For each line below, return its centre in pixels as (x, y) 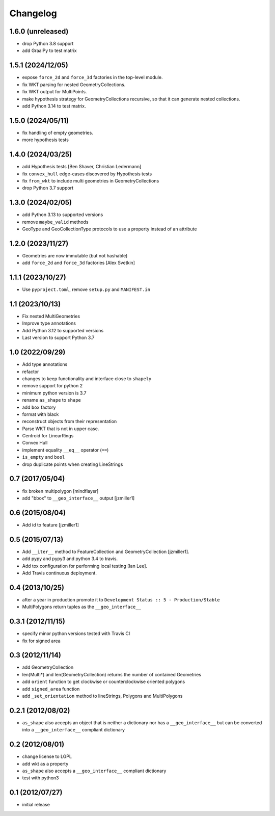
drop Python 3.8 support (48, 44)
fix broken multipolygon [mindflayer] (60, 491)
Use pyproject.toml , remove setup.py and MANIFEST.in (86, 289)
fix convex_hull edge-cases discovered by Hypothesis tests (87, 174)
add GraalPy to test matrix (49, 50)
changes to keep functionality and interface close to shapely (87, 378)
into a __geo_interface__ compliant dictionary (73, 730)
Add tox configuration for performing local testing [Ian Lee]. (85, 566)
